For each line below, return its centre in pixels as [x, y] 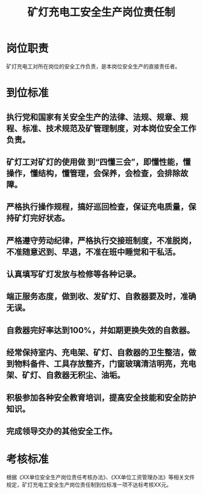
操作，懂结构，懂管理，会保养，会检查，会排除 [93, 173]
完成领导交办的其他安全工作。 [62, 431]
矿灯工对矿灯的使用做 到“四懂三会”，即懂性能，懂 [98, 162]
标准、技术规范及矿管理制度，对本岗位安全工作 [109, 128]
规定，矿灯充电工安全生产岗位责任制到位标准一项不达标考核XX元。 [89, 484]
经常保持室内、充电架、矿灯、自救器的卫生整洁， [97, 353]
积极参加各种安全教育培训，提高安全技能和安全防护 [101, 397]
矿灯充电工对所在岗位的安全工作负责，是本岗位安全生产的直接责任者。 [93, 66]
